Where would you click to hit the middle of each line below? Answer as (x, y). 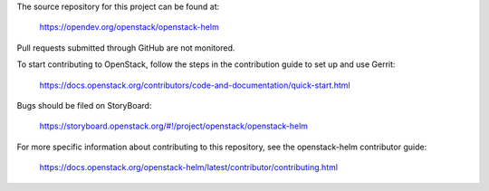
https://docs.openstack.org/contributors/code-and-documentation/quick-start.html (195, 85)
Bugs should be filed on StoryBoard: (84, 105)
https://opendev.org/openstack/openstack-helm (129, 27)
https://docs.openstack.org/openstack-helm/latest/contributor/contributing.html (189, 167)
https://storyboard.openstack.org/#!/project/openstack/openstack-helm (173, 126)
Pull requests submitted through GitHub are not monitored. (126, 48)
